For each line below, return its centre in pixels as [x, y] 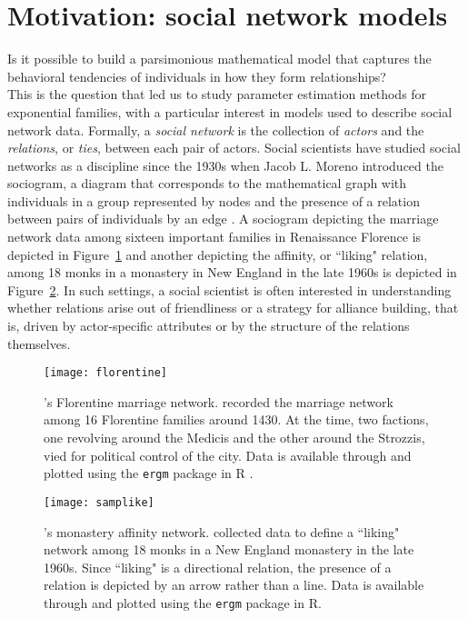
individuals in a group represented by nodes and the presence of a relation [214, 200]
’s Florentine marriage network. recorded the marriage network [219, 401]
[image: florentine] [106, 373]
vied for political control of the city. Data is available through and [228, 455]
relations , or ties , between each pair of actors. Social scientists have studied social [234, 148]
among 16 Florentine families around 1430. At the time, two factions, [236, 419]
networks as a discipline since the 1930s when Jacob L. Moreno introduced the [225, 165]
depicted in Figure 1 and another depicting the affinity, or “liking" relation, [218, 254]
